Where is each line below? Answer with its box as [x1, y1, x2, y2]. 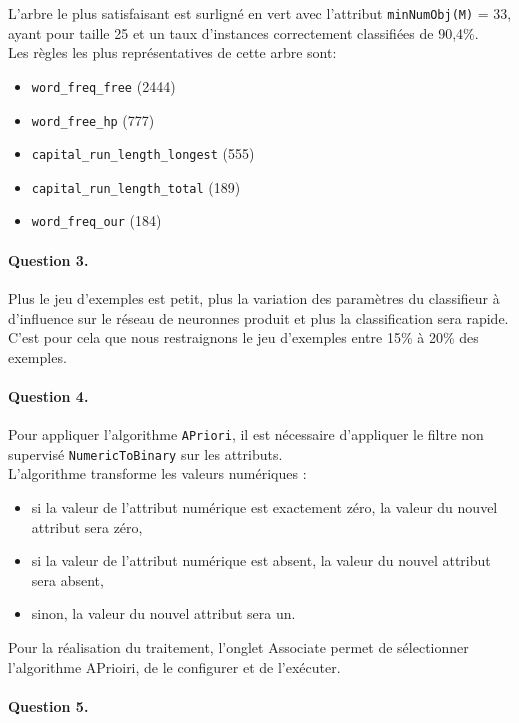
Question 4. [8, 385, 89, 406]
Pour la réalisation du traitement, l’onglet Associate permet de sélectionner [8, 636, 469, 657]
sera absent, [31, 569, 104, 590]
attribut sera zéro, [31, 516, 143, 537]
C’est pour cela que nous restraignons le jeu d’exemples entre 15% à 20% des [8, 327, 479, 348]
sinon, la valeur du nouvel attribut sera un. [31, 603, 296, 624]
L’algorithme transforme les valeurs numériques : [8, 463, 307, 484]
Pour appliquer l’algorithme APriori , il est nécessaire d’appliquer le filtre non [8, 424, 484, 445]
